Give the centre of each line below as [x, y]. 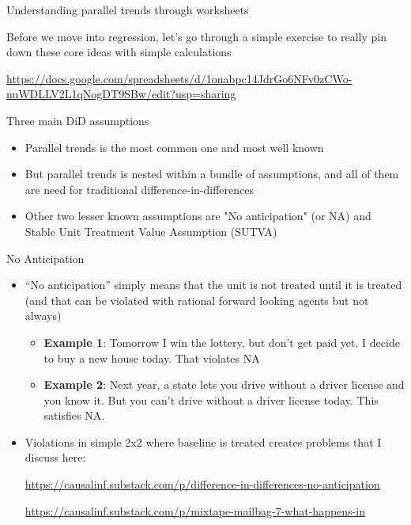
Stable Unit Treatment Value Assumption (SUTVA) [151, 231]
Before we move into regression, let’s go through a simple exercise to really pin [197, 36]
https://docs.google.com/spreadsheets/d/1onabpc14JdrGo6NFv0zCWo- [179, 78]
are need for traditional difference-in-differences [140, 189]
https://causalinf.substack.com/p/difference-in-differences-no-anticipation [202, 484]
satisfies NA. [74, 415]
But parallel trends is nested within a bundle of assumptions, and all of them [212, 174]
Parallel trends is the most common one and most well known [174, 147]
